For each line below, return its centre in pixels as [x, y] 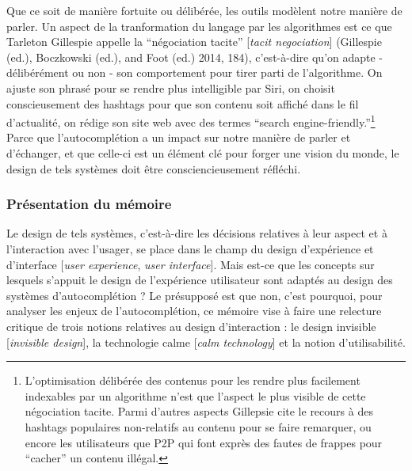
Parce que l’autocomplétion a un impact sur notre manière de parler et [179, 137]
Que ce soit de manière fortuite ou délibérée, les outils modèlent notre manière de [204, 10]
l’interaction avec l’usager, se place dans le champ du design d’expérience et [190, 249]
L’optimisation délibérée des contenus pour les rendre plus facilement [193, 380]
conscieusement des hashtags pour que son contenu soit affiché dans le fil [183, 103]
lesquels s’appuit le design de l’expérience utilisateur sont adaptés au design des [200, 280]
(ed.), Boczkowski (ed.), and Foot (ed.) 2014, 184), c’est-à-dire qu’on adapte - [195, 57]
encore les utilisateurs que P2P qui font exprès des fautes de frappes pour [204, 442]
